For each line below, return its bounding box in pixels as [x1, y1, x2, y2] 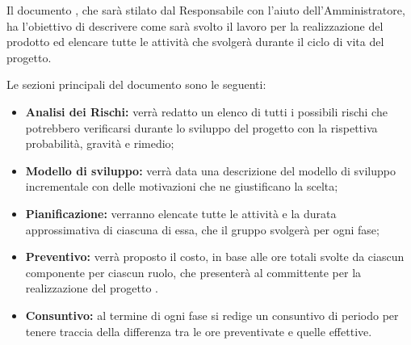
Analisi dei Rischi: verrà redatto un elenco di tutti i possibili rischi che [25, 103, 388, 120]
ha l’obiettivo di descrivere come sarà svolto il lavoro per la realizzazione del [6, 17, 384, 34]
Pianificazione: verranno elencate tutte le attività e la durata [25, 204, 337, 221]
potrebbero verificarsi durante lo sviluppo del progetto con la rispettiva [25, 119, 378, 136]
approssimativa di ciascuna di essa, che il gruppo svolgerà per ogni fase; [25, 221, 380, 238]
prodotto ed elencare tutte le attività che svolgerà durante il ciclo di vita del [6, 33, 384, 50]
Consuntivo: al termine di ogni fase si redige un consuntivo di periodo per [25, 306, 399, 323]
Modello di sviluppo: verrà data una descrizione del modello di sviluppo [25, 162, 396, 179]
